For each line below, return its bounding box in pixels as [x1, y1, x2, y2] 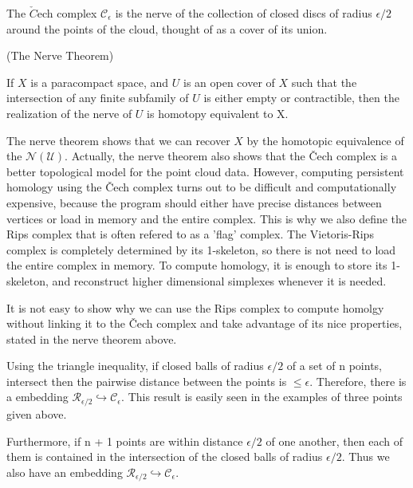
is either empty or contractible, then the [203, 89, 399, 106]
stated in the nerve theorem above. [6, 330, 177, 347]
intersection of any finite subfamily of [6, 89, 189, 106]
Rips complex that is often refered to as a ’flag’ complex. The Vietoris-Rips [6, 226, 374, 242]
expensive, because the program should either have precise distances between [6, 194, 382, 211]
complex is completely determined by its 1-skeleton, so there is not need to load [6, 241, 396, 258]
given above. [6, 405, 67, 422]
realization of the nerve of [6, 104, 132, 121]
